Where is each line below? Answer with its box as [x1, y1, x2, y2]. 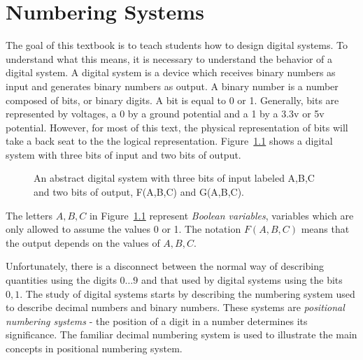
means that [301, 222, 350, 236]
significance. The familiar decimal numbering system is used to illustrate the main [6, 327, 357, 342]
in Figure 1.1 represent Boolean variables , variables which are [89, 208, 354, 222]
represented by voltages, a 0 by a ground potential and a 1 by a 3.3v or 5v [6, 106, 325, 121]
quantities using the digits [6, 273, 117, 287]
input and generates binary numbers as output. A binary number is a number [6, 78, 339, 93]
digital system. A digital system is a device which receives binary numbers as [6, 65, 336, 80]
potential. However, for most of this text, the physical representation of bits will [6, 120, 348, 134]
